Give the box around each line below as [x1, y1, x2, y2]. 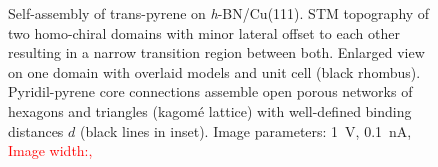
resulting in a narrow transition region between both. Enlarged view [8, 42, 425, 63]
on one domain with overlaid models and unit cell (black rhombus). [8, 61, 421, 82]
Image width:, [8, 140, 93, 161]
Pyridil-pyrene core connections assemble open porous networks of [8, 81, 413, 102]
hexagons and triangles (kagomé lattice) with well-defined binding [8, 100, 412, 121]
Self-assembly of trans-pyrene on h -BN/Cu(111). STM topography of [8, 3, 430, 23]
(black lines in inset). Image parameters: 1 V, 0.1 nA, [79, 120, 412, 141]
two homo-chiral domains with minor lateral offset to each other [8, 22, 400, 43]
